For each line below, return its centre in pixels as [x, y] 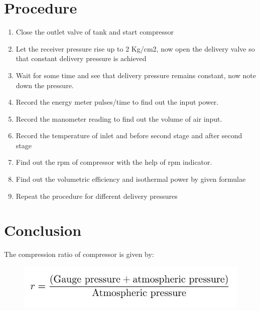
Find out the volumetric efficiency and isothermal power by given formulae [131, 179]
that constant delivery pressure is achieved [81, 58]
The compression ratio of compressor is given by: [79, 254]
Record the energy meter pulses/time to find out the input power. [117, 102]
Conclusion [43, 230]
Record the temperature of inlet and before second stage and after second [129, 135]
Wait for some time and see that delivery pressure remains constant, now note [136, 75]
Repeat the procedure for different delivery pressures [97, 196]
